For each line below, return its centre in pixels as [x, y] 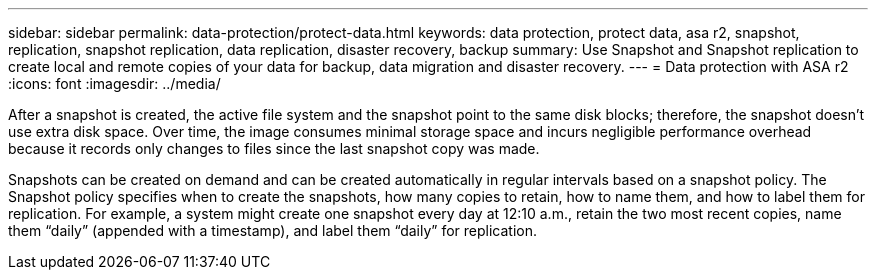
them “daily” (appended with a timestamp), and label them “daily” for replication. [273, 230]
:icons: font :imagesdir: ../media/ [114, 83]
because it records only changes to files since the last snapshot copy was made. [274, 148]
